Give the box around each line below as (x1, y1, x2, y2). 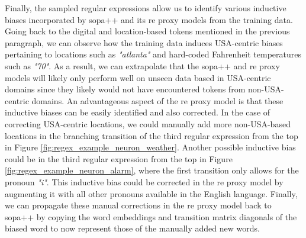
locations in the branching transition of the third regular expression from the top (5, 129, 298, 141)
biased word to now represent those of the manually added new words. (5, 222, 260, 234)
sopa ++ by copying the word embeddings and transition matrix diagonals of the (5, 210, 297, 223)
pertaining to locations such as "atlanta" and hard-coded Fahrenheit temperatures (5, 48, 302, 60)
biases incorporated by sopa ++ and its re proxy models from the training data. (5, 13, 293, 25)
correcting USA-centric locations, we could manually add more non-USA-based (5, 117, 291, 130)
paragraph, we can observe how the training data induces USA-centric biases (5, 36, 283, 49)
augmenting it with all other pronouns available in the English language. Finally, (5, 187, 298, 200)
